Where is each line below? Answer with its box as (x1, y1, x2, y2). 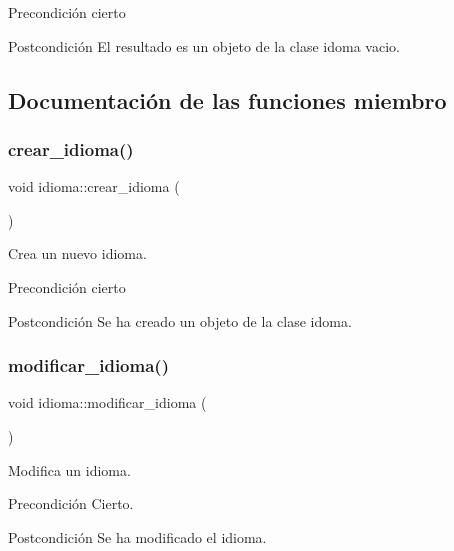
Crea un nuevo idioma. (8, 243, 147, 264)
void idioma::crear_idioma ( (8, 176, 180, 197)
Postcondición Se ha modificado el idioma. (8, 526, 267, 547)
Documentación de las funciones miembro (8, 84, 447, 115)
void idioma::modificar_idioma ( (8, 392, 207, 413)
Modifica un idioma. (8, 459, 131, 480)
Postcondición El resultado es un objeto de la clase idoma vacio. (8, 35, 400, 56)
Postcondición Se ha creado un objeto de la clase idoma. (8, 310, 352, 331)
